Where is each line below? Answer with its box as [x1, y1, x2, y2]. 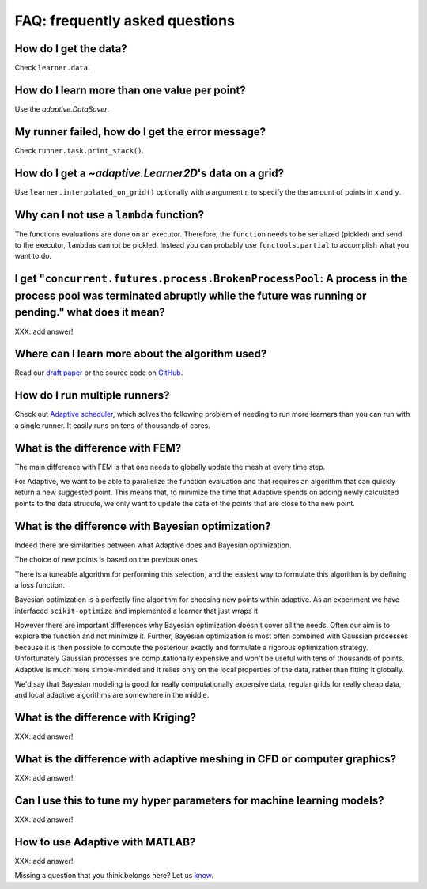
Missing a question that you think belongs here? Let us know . [14, 871, 213, 880]
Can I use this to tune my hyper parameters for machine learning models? [14, 794, 384, 808]
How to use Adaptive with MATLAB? [14, 835, 196, 849]
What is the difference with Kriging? [14, 711, 197, 724]
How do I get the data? [14, 42, 127, 55]
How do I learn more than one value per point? [14, 83, 246, 96]
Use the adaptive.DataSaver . [14, 104, 110, 114]
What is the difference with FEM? [14, 441, 182, 455]
